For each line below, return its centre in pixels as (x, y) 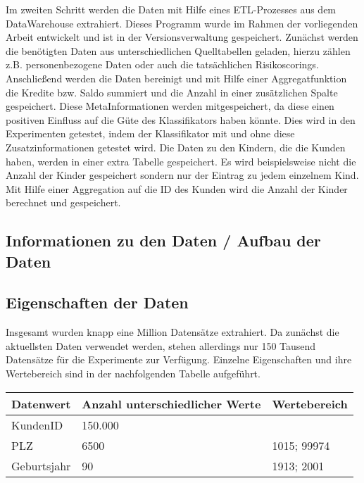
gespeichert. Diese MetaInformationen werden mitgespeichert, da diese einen (170, 106)
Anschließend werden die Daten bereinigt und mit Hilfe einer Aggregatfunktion (176, 78)
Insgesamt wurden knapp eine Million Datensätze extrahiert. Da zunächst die (172, 332)
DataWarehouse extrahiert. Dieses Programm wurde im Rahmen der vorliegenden (182, 23)
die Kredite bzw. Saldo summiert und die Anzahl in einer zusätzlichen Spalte (172, 92)
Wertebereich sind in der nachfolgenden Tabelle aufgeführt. (133, 374)
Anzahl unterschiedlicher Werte (171, 403)
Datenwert (41, 403)
